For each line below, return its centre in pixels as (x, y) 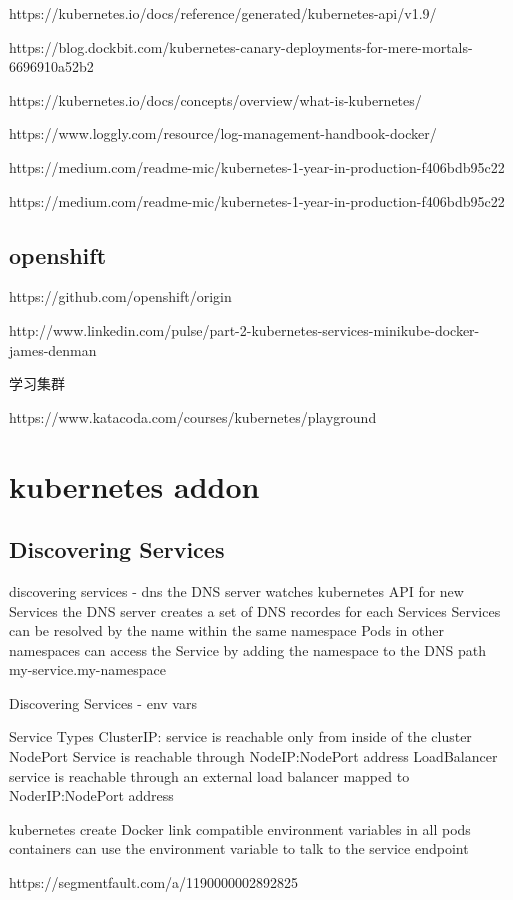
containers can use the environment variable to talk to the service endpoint (239, 848)
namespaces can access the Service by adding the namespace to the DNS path (247, 649)
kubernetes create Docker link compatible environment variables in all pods (240, 828)
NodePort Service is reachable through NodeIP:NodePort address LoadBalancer (253, 756)
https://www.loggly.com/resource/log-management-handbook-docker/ (223, 133)
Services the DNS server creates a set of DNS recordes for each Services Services (255, 610)
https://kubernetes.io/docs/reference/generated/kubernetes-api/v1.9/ (223, 13)
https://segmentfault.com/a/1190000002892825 (154, 882)
